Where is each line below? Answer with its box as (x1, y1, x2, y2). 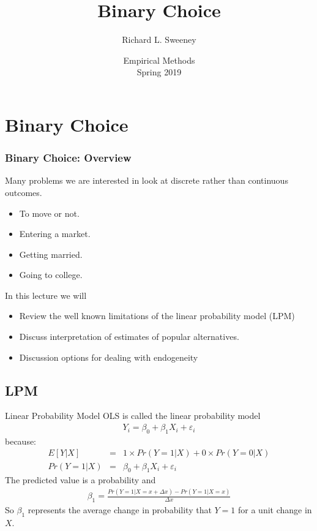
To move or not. (19, 206, 80, 219)
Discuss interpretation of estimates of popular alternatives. (19, 330, 239, 343)
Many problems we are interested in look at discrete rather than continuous (5, 174, 288, 187)
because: (5, 434, 37, 447)
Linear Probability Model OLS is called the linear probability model (5, 409, 261, 422)
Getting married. (19, 247, 83, 260)
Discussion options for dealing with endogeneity (19, 350, 198, 363)
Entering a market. (19, 227, 91, 240)
